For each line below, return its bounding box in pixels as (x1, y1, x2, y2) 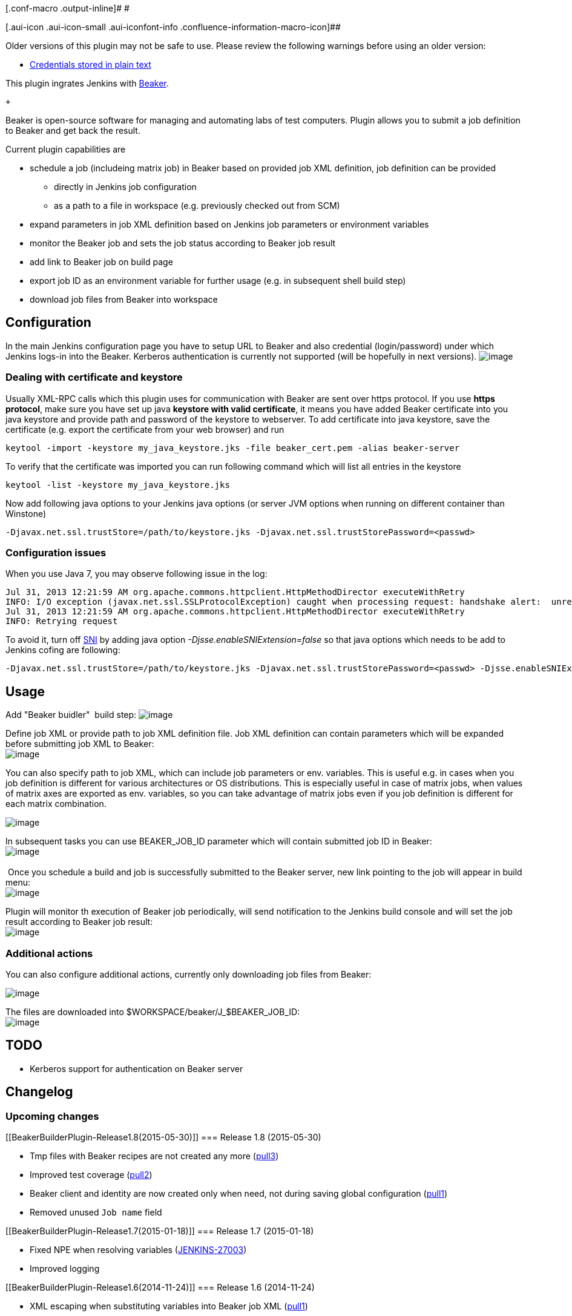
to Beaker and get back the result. (5, 125, 140, 136)
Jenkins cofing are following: (5, 645, 120, 656)
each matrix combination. (5, 798, 107, 809)
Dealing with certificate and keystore (5, 371, 183, 384)
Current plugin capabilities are (5, 144, 126, 154)
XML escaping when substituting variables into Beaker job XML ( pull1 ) (30, 1301, 308, 1311)
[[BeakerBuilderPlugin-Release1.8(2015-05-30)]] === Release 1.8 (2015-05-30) (5, 1132, 321, 1142)
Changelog (5, 1084, 73, 1100)
